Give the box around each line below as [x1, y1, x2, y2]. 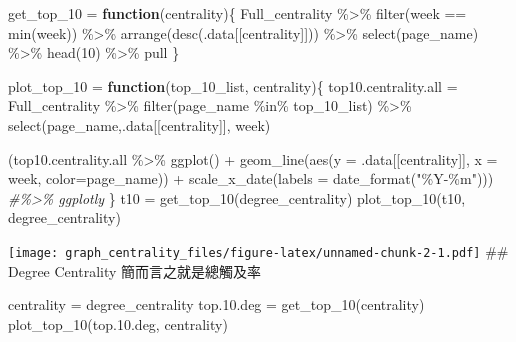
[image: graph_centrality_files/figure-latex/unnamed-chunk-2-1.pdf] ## [8, 240, 509, 261]
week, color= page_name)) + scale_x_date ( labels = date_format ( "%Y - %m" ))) [8, 168, 494, 189]
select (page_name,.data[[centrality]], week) [8, 114, 271, 135]
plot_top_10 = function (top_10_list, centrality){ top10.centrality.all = [8, 75, 458, 96]
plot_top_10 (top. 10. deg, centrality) [8, 313, 228, 334]
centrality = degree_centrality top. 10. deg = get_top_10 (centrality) [8, 294, 425, 315]
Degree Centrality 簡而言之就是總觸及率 [8, 260, 262, 281]
